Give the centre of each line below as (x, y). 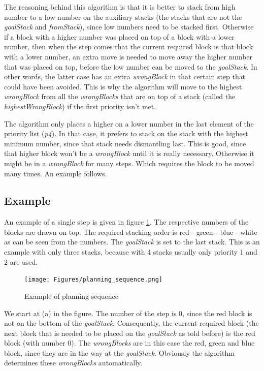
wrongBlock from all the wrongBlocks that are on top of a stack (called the (120, 96)
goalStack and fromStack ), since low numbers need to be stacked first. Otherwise (129, 27)
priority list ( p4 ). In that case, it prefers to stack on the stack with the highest (126, 133)
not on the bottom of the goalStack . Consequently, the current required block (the (131, 323)
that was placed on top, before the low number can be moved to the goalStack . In (131, 66)
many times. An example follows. (56, 173)
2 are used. (21, 261)
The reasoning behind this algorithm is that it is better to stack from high (120, 7)
